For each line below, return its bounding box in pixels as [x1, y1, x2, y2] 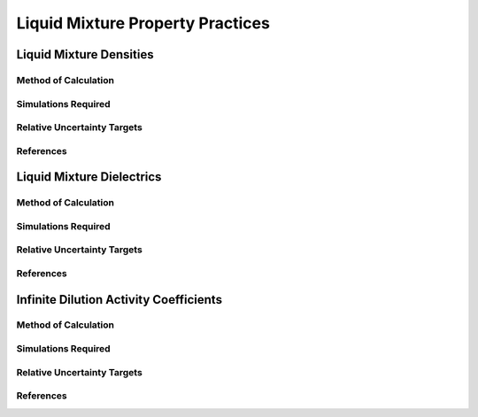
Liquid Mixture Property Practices [16, 13, 270, 33]
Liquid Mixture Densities [16, 47, 154, 62]
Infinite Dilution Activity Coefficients [16, 292, 223, 307]
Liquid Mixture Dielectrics [16, 169, 162, 185]
